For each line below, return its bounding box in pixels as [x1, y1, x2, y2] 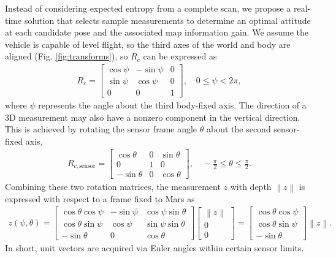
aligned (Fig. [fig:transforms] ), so [5, 50, 128, 63]
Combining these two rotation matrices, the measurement [5, 180, 221, 192]
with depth [230, 180, 272, 192]
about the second [206, 123, 271, 135]
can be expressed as [143, 50, 217, 63]
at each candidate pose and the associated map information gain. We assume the [5, 26, 309, 39]
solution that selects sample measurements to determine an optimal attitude [24, 13, 311, 26]
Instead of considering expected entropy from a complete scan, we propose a [5, 2, 291, 14]
